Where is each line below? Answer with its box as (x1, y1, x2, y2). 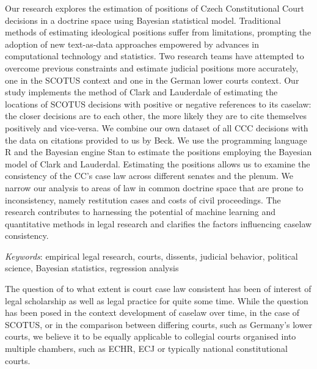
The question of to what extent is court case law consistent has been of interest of (5, 282, 312, 295)
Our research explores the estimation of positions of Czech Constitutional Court (5, 2, 304, 14)
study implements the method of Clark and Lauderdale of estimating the (5, 86, 278, 98)
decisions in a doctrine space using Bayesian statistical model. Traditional (5, 13, 281, 26)
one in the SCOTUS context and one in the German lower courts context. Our (5, 73, 299, 86)
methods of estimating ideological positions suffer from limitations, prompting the (5, 26, 312, 38)
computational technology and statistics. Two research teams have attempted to (5, 49, 304, 62)
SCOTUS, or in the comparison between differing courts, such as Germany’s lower (5, 318, 313, 331)
